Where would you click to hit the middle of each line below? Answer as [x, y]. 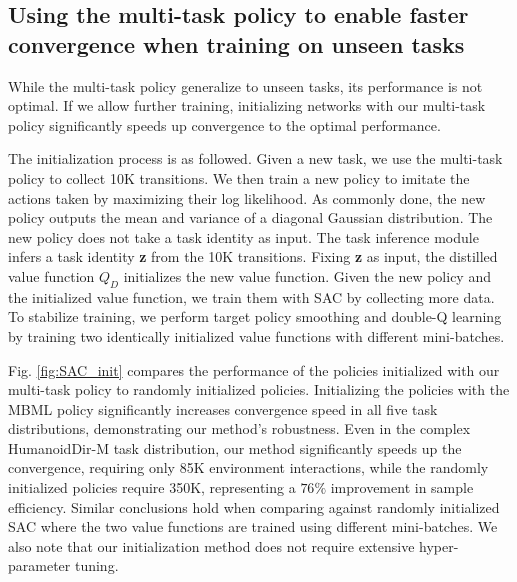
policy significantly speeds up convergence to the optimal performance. [224, 124]
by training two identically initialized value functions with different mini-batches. [256, 335]
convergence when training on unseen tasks [236, 43]
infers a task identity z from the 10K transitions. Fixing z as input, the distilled [253, 256]
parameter [39, 565]
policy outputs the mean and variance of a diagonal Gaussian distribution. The [250, 217]
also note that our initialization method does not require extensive [211, 545]
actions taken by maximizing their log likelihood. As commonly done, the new [247, 197]
